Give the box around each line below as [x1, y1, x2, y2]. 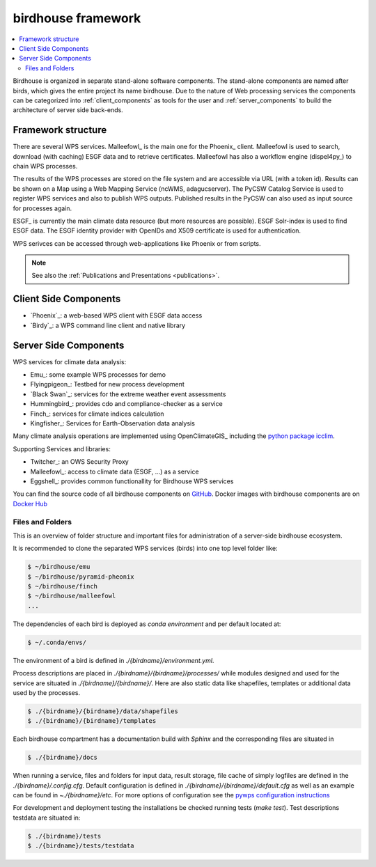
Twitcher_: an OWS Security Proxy [30, 458, 129, 466]
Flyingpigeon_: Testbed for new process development [30, 380, 185, 389]
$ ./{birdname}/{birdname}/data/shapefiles [27, 707, 179, 715]
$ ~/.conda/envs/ [27, 638, 87, 646]
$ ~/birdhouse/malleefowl [27, 592, 116, 600]
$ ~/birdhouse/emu [27, 563, 91, 571]
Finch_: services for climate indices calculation [30, 409, 164, 418]
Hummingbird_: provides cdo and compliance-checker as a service [30, 400, 223, 408]
